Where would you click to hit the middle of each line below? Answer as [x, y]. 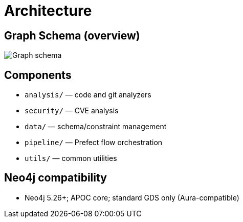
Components [38, 75]
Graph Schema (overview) [72, 35]
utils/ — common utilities [71, 158]
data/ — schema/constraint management [96, 127]
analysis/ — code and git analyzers [88, 95]
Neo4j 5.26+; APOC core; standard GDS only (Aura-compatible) [132, 197]
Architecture [48, 11]
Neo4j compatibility [56, 178]
